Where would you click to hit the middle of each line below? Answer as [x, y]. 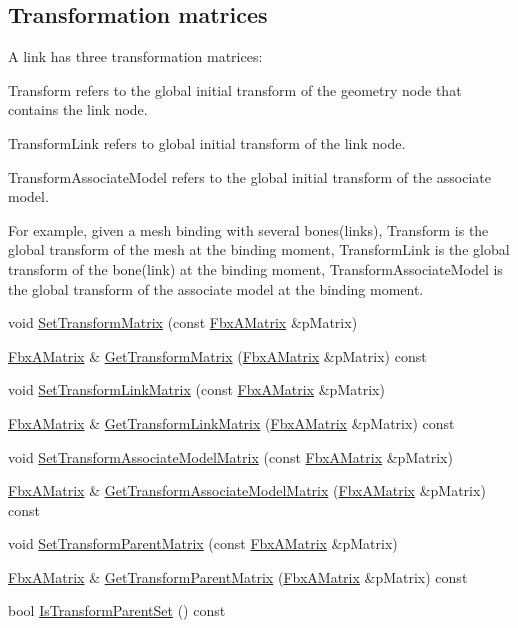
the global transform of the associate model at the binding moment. [216, 288]
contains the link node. [78, 109]
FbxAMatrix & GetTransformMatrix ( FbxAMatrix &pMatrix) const [217, 355]
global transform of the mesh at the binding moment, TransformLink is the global [259, 249]
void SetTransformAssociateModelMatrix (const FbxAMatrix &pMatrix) [230, 456]
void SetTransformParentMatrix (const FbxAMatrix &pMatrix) [203, 543]
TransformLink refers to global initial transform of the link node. [207, 142]
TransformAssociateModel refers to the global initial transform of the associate [249, 176]
